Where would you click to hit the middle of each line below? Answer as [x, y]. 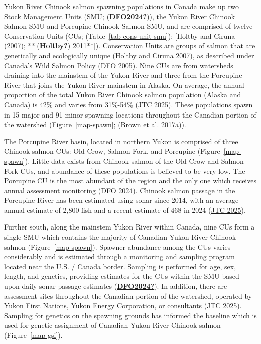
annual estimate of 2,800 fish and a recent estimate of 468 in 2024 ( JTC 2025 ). [125, 210]
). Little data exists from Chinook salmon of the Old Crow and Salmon [134, 160]
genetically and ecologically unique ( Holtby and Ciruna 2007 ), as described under [129, 55]
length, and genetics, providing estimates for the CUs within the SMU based [122, 276]
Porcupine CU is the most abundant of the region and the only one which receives [130, 181]
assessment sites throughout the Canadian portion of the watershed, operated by [128, 296]
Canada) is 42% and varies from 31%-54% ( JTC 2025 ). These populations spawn [128, 104]
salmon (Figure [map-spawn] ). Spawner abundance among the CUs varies [117, 246]
